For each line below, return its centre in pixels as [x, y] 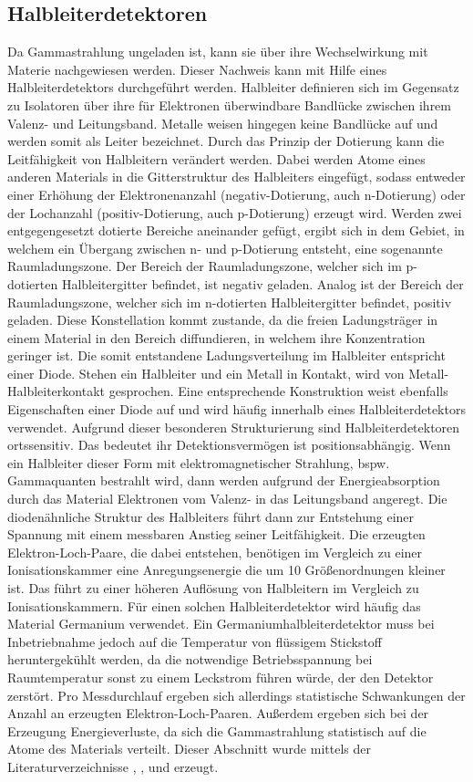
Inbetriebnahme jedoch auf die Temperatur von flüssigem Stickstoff [195, 641]
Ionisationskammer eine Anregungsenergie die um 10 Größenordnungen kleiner [226, 570]
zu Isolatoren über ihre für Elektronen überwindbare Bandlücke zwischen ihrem [230, 104]
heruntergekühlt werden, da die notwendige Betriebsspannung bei [190, 659]
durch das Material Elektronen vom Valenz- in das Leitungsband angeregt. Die [227, 499]
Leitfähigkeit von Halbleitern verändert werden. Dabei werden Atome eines [216, 158]
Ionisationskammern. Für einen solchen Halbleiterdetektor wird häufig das [214, 605]
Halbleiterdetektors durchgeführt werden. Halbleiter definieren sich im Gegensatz [233, 87]
